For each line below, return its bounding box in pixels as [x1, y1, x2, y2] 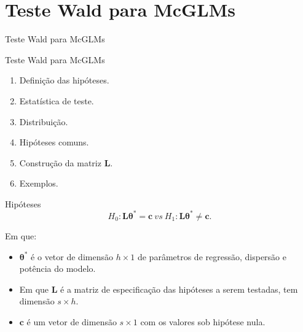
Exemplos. [19, 177, 58, 190]
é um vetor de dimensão [26, 315, 117, 328]
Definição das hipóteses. [19, 74, 109, 87]
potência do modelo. [19, 262, 96, 275]
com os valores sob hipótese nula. [140, 315, 266, 328]
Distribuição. [19, 115, 68, 128]
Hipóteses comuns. [19, 136, 89, 149]
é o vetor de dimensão [31, 250, 113, 263]
